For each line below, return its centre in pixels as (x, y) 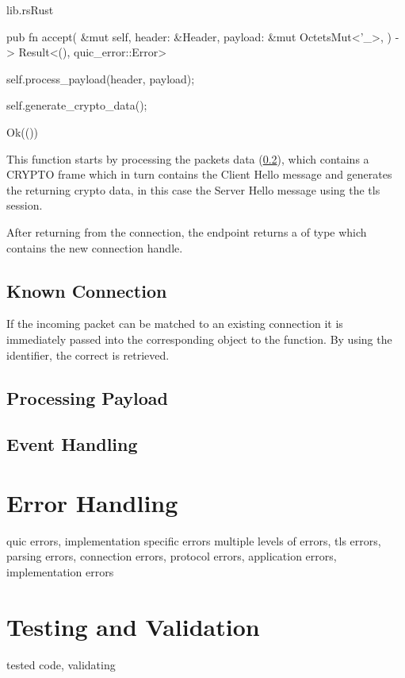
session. (25, 205)
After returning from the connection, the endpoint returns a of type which (187, 231)
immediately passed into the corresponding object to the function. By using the (199, 339)
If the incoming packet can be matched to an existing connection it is (175, 324)
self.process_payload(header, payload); (101, 78)
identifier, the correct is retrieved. (88, 354)
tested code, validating (61, 664)
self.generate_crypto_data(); (77, 105)
